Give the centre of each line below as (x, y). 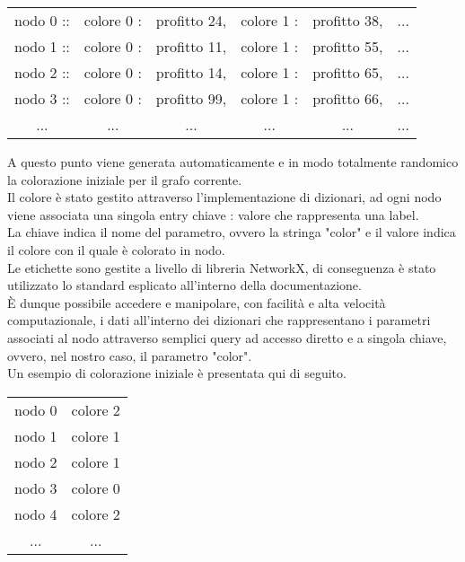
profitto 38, (348, 20)
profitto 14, (191, 72)
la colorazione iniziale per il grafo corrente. (125, 179)
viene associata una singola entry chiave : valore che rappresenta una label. (213, 214)
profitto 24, (191, 20)
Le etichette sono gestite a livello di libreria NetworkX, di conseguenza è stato (222, 267)
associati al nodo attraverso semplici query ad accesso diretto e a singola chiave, (227, 337)
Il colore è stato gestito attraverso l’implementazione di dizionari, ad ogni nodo (224, 197)
